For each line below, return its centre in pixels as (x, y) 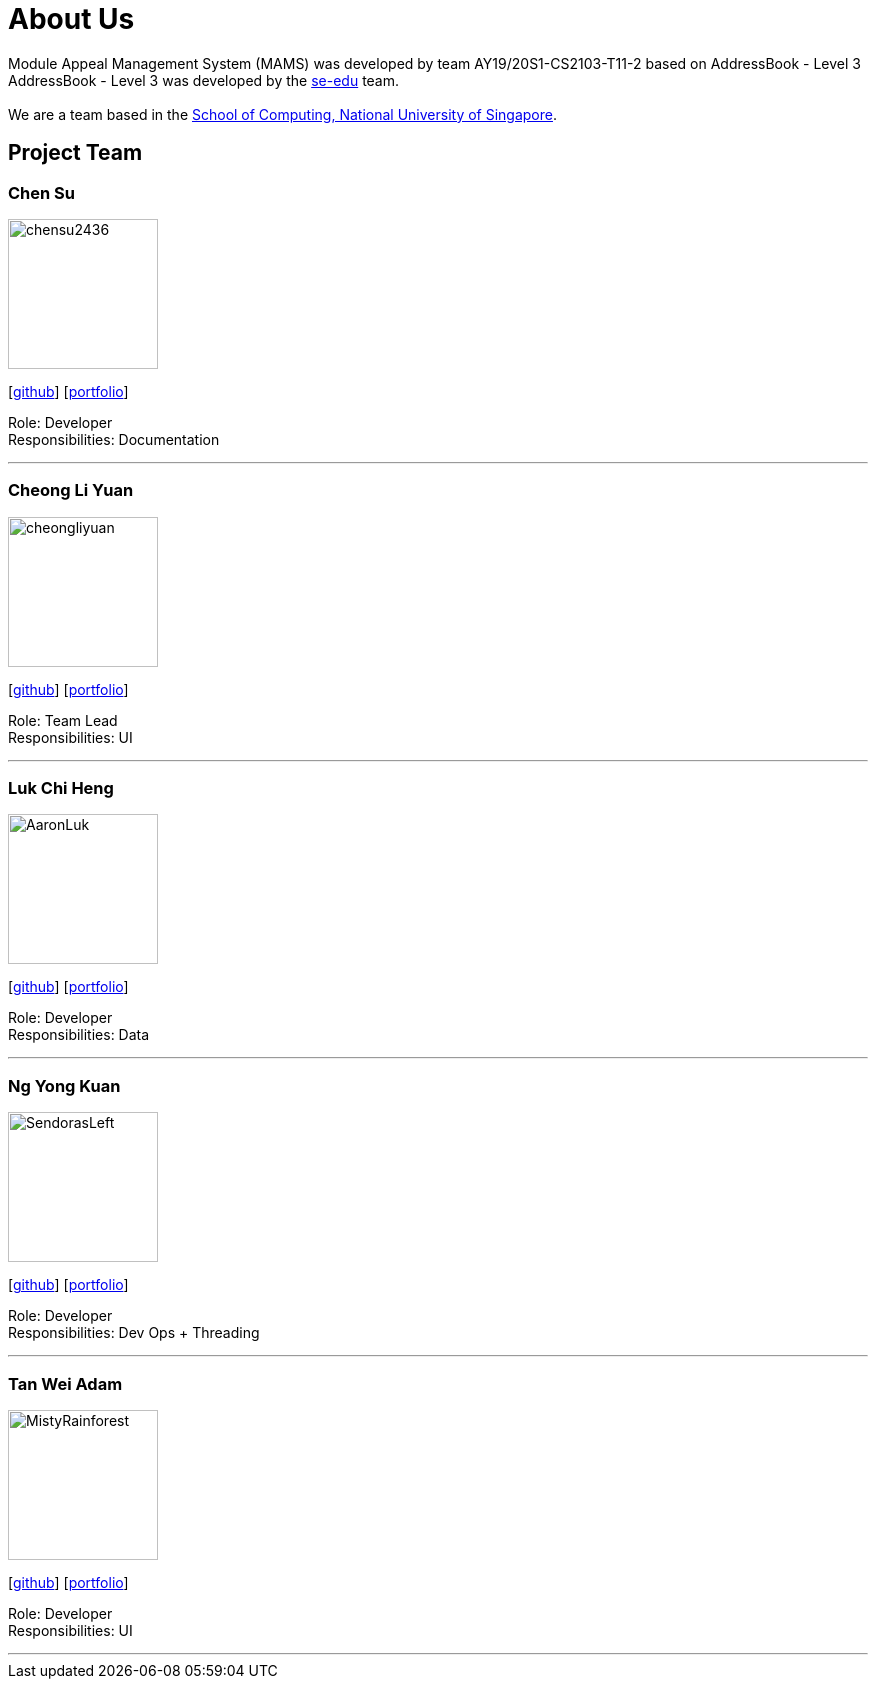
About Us (71, 19)
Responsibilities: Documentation (114, 439)
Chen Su (41, 192)
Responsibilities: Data (79, 1035)
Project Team (75, 153)
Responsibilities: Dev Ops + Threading (134, 1333)
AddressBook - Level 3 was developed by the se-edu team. (204, 80)
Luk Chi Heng (61, 788)
